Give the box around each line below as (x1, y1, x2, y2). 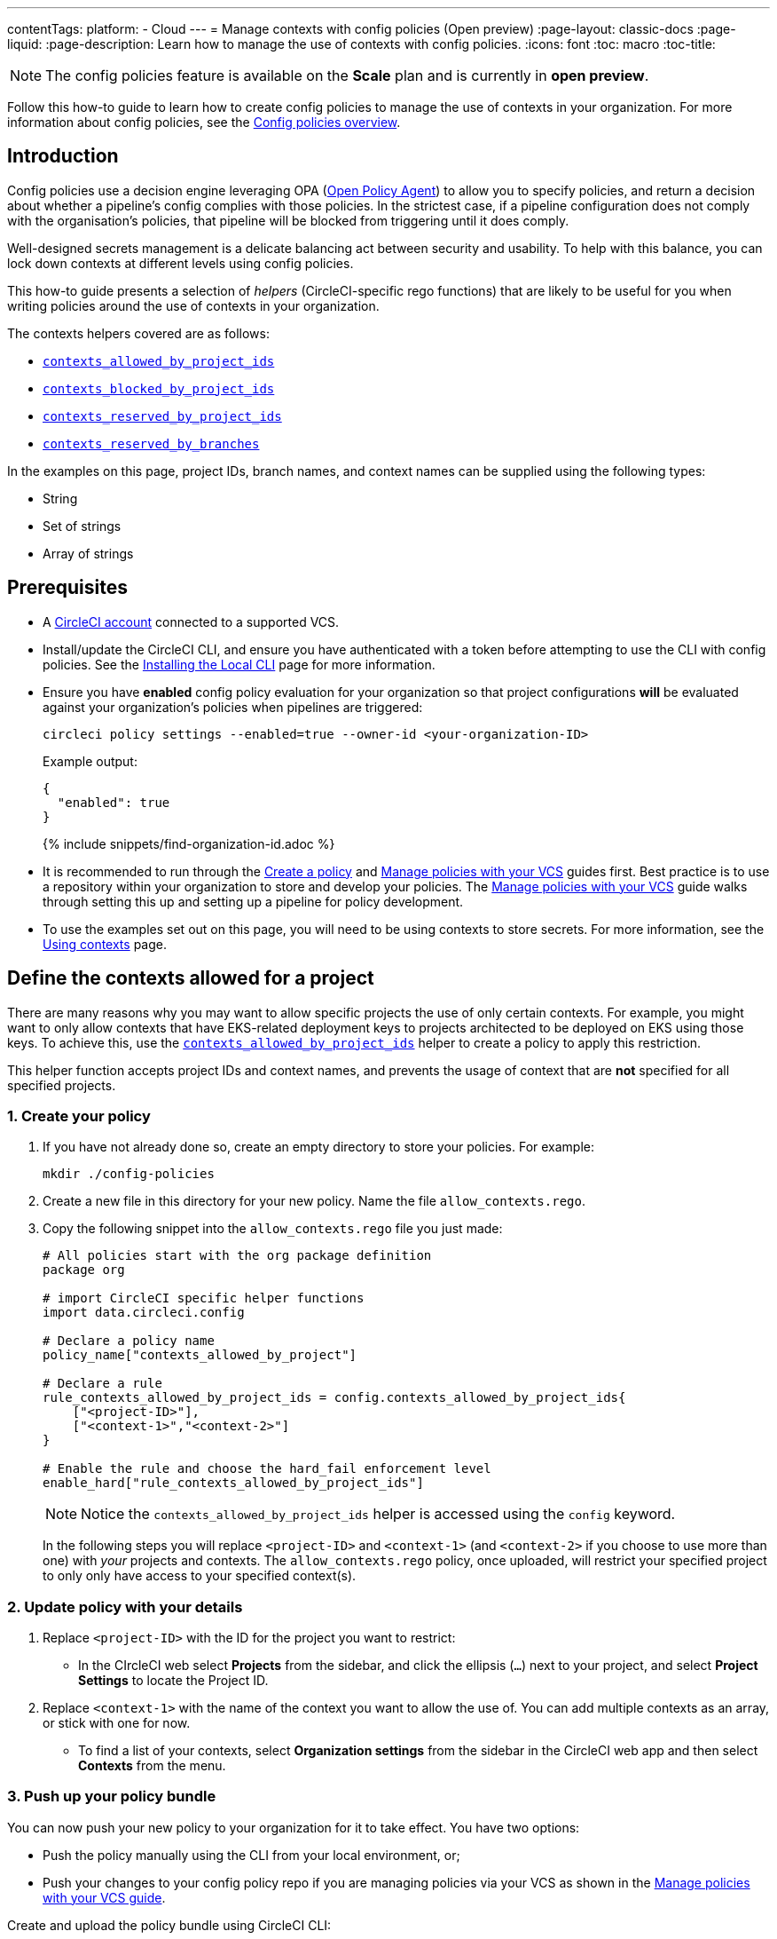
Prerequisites (7, 576, 128, 599)
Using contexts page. (43, 936, 167, 952)
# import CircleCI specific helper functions (43, 1291, 365, 1306)
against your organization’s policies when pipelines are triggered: (43, 699, 423, 715)
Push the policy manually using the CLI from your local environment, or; (43, 1847, 460, 1863)
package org (43, 1262, 125, 1278)
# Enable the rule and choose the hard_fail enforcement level (43, 1461, 491, 1476)
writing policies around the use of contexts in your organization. (7, 297, 380, 313)
